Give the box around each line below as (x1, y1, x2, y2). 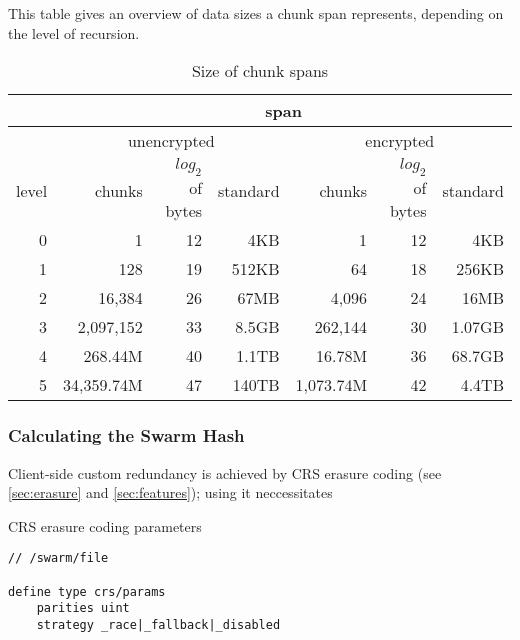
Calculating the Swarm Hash (8, 423, 245, 448)
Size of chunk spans (191, 59, 329, 83)
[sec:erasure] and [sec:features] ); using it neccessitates (8, 482, 333, 503)
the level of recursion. (8, 22, 140, 43)
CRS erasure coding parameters (8, 515, 202, 536)
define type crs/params (8, 584, 166, 599)
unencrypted (127, 129, 215, 153)
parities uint (36, 601, 130, 616)
